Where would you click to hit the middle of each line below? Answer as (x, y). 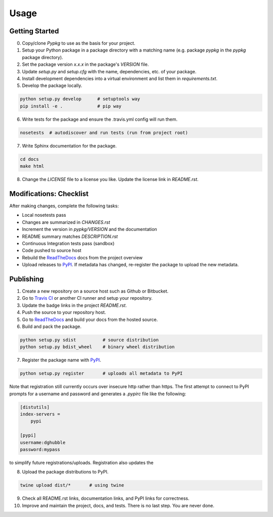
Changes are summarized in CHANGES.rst (66, 222)
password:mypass (40, 450)
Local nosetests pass (44, 215)
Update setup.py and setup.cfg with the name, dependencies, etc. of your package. (109, 71)
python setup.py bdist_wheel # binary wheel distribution (97, 347)
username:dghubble (43, 442)
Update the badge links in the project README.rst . (75, 305)
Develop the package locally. (52, 85)
